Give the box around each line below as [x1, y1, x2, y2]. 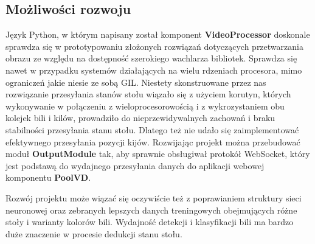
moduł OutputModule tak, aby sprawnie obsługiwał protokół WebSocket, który [5, 147, 310, 160]
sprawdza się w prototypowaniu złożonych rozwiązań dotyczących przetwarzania [5, 40, 303, 52]
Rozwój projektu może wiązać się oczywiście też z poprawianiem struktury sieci [5, 191, 302, 204]
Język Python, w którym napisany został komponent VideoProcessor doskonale [5, 28, 310, 41]
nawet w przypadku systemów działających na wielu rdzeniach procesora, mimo [5, 63, 302, 76]
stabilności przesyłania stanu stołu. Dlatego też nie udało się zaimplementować [5, 123, 299, 136]
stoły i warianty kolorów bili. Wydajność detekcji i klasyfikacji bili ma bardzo [5, 215, 294, 228]
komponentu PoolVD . [5, 171, 91, 184]
